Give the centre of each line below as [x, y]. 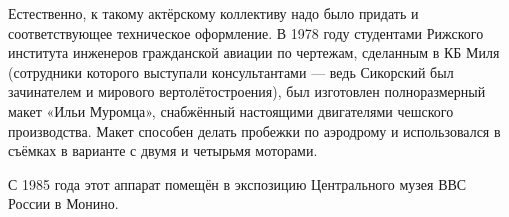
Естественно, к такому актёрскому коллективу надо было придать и [213, 13]
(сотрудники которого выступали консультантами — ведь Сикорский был [231, 71]
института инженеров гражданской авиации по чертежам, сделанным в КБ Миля [254, 52]
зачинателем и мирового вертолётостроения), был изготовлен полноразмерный [247, 91]
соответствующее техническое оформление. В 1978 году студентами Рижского [246, 32]
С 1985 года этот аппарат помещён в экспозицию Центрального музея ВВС [237, 183]
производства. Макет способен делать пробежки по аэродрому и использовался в [254, 130]
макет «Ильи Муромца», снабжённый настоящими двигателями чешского [231, 110]
